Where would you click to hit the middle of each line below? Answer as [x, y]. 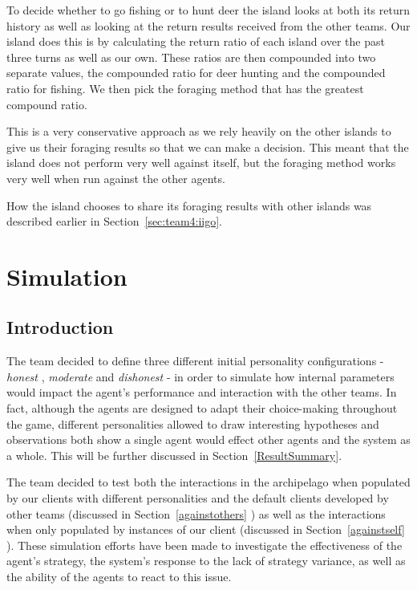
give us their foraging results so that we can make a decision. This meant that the [208, 146]
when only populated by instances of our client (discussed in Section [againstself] [206, 529]
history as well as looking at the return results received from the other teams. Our [208, 25]
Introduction [60, 327]
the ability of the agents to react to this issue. [119, 577]
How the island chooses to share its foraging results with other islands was [189, 205]
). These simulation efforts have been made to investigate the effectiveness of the [204, 545]
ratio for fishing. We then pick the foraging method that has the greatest [185, 88]
